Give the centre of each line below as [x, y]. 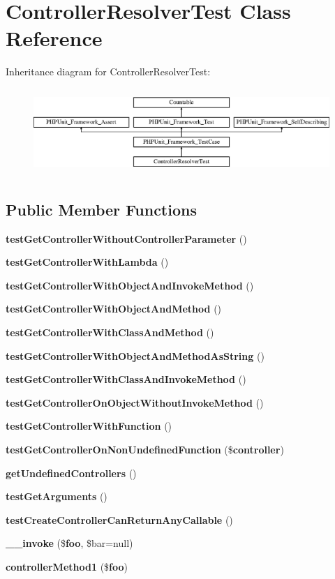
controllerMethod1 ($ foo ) [67, 566]
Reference [54, 38]
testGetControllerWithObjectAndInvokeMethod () [130, 285]
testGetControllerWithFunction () [89, 426]
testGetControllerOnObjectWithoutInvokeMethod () [135, 402]
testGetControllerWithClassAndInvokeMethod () [126, 379]
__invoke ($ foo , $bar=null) [69, 543]
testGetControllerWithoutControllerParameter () [126, 238]
